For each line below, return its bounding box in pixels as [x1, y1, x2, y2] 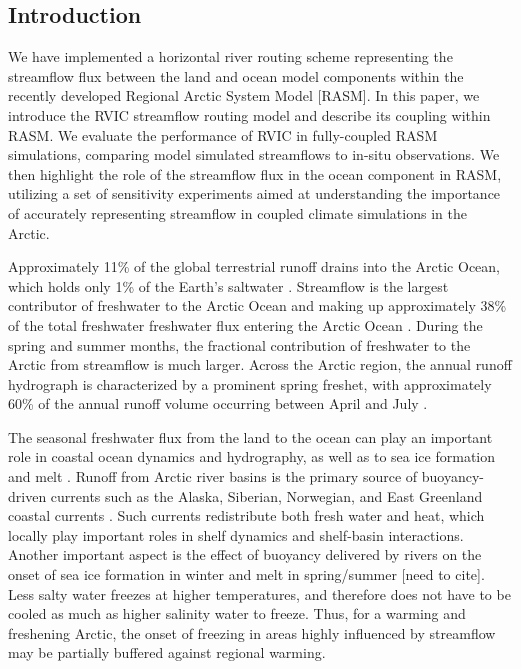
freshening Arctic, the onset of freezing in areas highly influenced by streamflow [8, 622, 496, 643]
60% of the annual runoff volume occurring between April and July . [8, 393, 428, 414]
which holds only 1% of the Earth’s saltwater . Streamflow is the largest [8, 275, 449, 296]
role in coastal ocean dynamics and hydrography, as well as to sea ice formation [8, 446, 496, 467]
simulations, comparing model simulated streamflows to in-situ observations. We [8, 144, 500, 165]
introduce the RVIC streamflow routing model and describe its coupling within [8, 104, 491, 125]
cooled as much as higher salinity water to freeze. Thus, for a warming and [8, 603, 466, 624]
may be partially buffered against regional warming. [8, 642, 326, 663]
